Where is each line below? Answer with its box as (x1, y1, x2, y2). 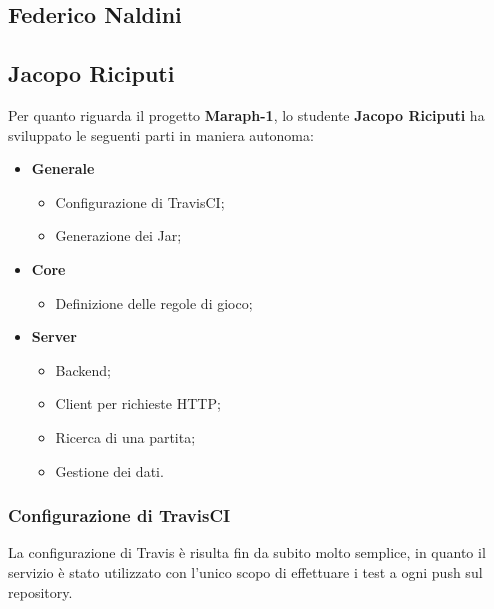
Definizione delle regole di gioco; (55, 292, 253, 313)
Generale (31, 158, 95, 179)
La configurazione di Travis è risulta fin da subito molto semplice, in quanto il (8, 542, 486, 563)
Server (31, 326, 77, 347)
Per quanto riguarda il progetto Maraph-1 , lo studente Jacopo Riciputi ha (8, 104, 485, 125)
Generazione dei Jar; (55, 225, 182, 246)
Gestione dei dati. (55, 460, 164, 481)
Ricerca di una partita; (55, 426, 196, 447)
